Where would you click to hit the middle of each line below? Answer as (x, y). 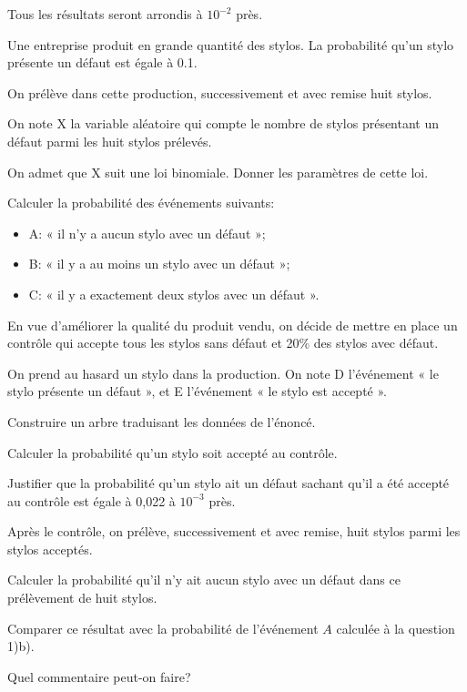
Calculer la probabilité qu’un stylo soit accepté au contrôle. (173, 452)
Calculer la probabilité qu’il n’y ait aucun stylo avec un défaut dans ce (204, 580)
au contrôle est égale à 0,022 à (91, 500)
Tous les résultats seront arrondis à (105, 14)
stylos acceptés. (50, 549)
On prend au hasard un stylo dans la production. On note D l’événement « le (223, 373)
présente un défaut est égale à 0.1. (102, 62)
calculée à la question (396, 628)
